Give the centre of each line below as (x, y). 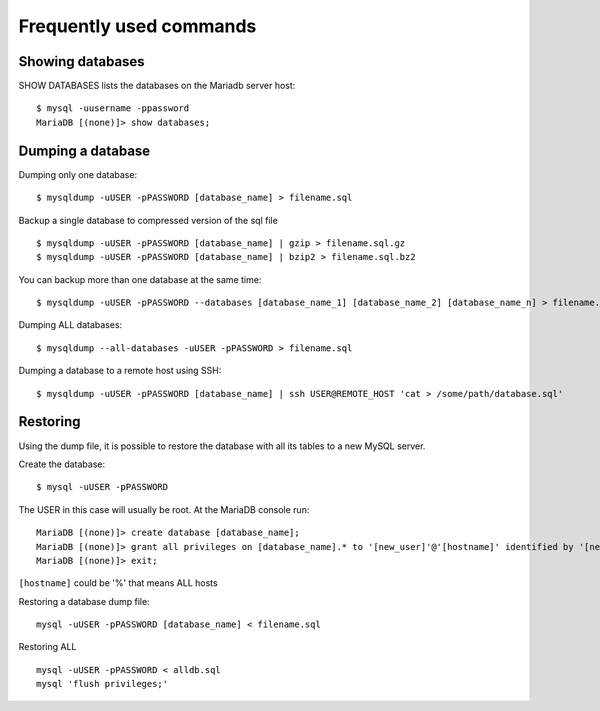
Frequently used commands (137, 26)
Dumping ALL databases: (70, 325)
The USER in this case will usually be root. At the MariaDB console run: (164, 509)
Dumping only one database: (78, 174)
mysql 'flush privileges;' (102, 684)
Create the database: (62, 464)
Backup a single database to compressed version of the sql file (148, 220)
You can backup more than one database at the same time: (140, 279)
